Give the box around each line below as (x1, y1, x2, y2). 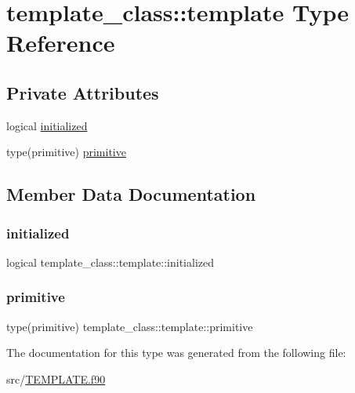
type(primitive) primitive (6, 144, 126, 160)
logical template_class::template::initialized (6, 253, 214, 270)
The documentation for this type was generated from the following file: (6, 344, 346, 361)
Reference (6, 27, 115, 59)
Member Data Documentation (6, 182, 256, 206)
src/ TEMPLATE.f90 (6, 370, 106, 387)
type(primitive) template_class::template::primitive (6, 318, 253, 334)
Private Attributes (6, 80, 159, 104)
